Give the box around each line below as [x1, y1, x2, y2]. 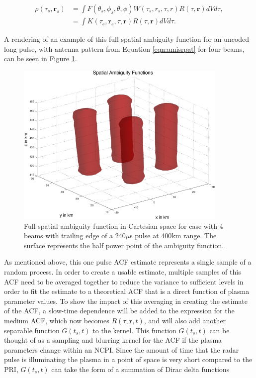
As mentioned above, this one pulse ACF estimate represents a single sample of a [4, 257, 252, 267]
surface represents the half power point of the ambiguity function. [24, 240, 224, 250]
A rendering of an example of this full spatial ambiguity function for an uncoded [4, 34, 250, 44]
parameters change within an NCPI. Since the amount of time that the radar [4, 344, 239, 355]
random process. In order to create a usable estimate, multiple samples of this [4, 266, 241, 277]
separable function [4, 325, 60, 335]
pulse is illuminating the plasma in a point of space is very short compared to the [4, 354, 253, 365]
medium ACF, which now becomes [4, 315, 109, 325]
